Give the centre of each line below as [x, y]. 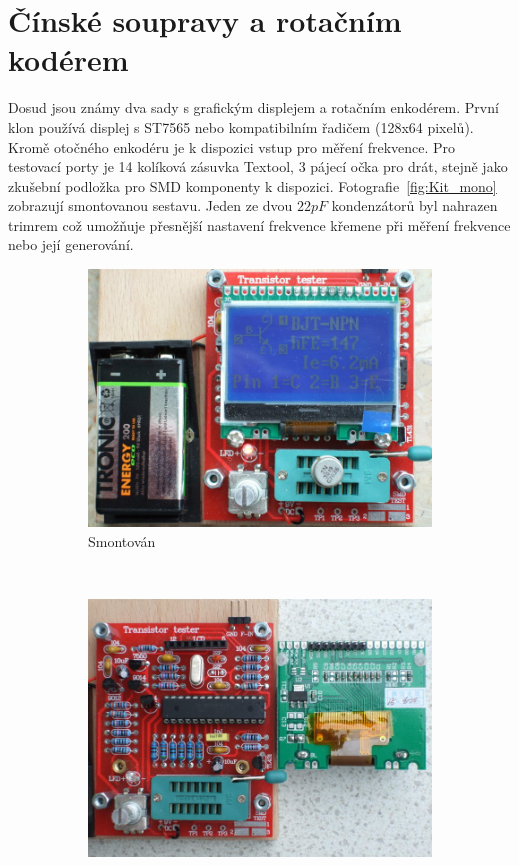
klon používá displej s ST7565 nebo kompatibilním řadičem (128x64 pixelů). [241, 126]
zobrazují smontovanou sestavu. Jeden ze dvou [150, 205]
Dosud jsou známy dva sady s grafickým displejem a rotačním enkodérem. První [253, 107]
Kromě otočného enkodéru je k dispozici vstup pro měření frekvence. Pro [232, 146]
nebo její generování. [71, 244]
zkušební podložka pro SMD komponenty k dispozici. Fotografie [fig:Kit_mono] [252, 185]
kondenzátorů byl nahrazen [414, 205]
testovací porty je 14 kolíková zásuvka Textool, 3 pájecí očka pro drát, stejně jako [258, 166]
